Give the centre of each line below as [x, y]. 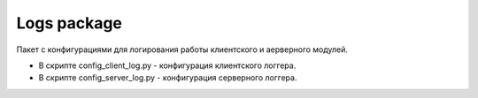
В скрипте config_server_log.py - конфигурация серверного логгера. [168, 78]
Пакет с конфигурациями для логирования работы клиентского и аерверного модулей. [182, 49]
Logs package [69, 23]
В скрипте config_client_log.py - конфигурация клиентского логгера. [167, 65]
